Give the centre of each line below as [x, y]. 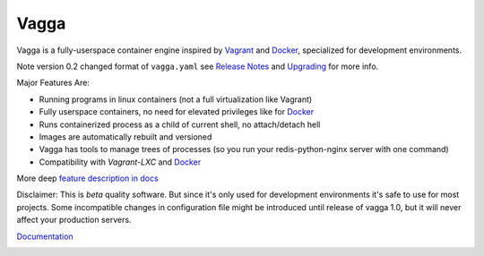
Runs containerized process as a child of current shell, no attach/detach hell [180, 124]
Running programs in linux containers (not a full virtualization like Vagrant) [176, 99]
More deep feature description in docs [87, 178]
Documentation [45, 236]
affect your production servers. [74, 220]
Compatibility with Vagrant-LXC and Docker [120, 162]
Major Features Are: [53, 83]
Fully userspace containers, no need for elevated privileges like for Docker [177, 112]
